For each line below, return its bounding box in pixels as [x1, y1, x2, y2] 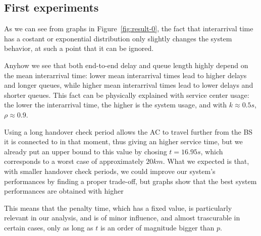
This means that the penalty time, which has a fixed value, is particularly [4, 202, 232, 213]
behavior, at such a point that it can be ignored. [4, 43, 154, 53]
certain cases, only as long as [4, 222, 93, 232]
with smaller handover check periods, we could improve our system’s [4, 165, 216, 176]
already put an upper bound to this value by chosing [4, 146, 167, 156]
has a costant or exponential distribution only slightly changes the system [4, 33, 232, 43]
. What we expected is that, [163, 156, 249, 166]
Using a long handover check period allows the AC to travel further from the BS [4, 126, 253, 137]
